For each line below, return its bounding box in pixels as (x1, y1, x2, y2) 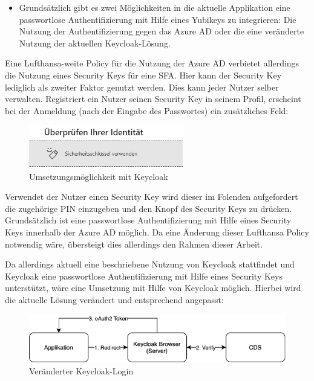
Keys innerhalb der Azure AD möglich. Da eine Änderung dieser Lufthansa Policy (5, 226, 309, 238)
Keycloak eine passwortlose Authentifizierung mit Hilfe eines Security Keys (5, 269, 283, 282)
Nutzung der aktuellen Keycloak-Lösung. (19, 36, 171, 49)
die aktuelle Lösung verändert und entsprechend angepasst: (5, 293, 224, 306)
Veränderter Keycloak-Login (29, 365, 134, 377)
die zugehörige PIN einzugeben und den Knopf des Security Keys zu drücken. (5, 202, 292, 214)
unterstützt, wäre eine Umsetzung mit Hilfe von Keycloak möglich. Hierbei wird (5, 281, 301, 294)
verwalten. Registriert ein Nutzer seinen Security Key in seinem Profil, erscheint (5, 92, 301, 105)
